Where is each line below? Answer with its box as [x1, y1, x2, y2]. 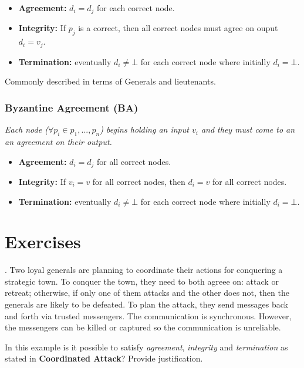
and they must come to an [201, 123, 295, 136]
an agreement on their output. [5, 135, 112, 147]
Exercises [5, 229, 81, 254]
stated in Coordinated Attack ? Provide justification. [5, 352, 203, 364]
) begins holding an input [100, 123, 189, 136]
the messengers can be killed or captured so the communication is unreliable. [5, 321, 281, 333]
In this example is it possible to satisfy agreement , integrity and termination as [5, 340, 288, 353]
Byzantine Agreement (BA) [5, 100, 139, 114]
